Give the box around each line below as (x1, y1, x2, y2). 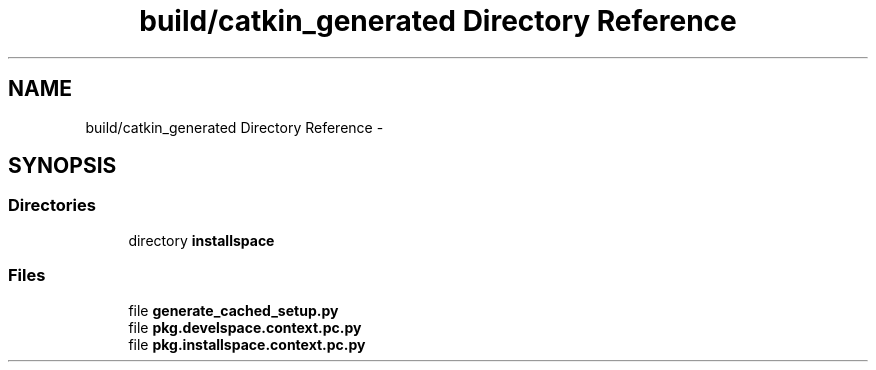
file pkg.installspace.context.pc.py (128, 335, 366, 353)
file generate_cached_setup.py (128, 301, 339, 319)
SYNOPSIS (8, 153, 117, 179)
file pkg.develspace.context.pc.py (128, 318, 362, 336)
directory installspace (128, 231, 275, 249)
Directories (8, 195, 96, 216)
